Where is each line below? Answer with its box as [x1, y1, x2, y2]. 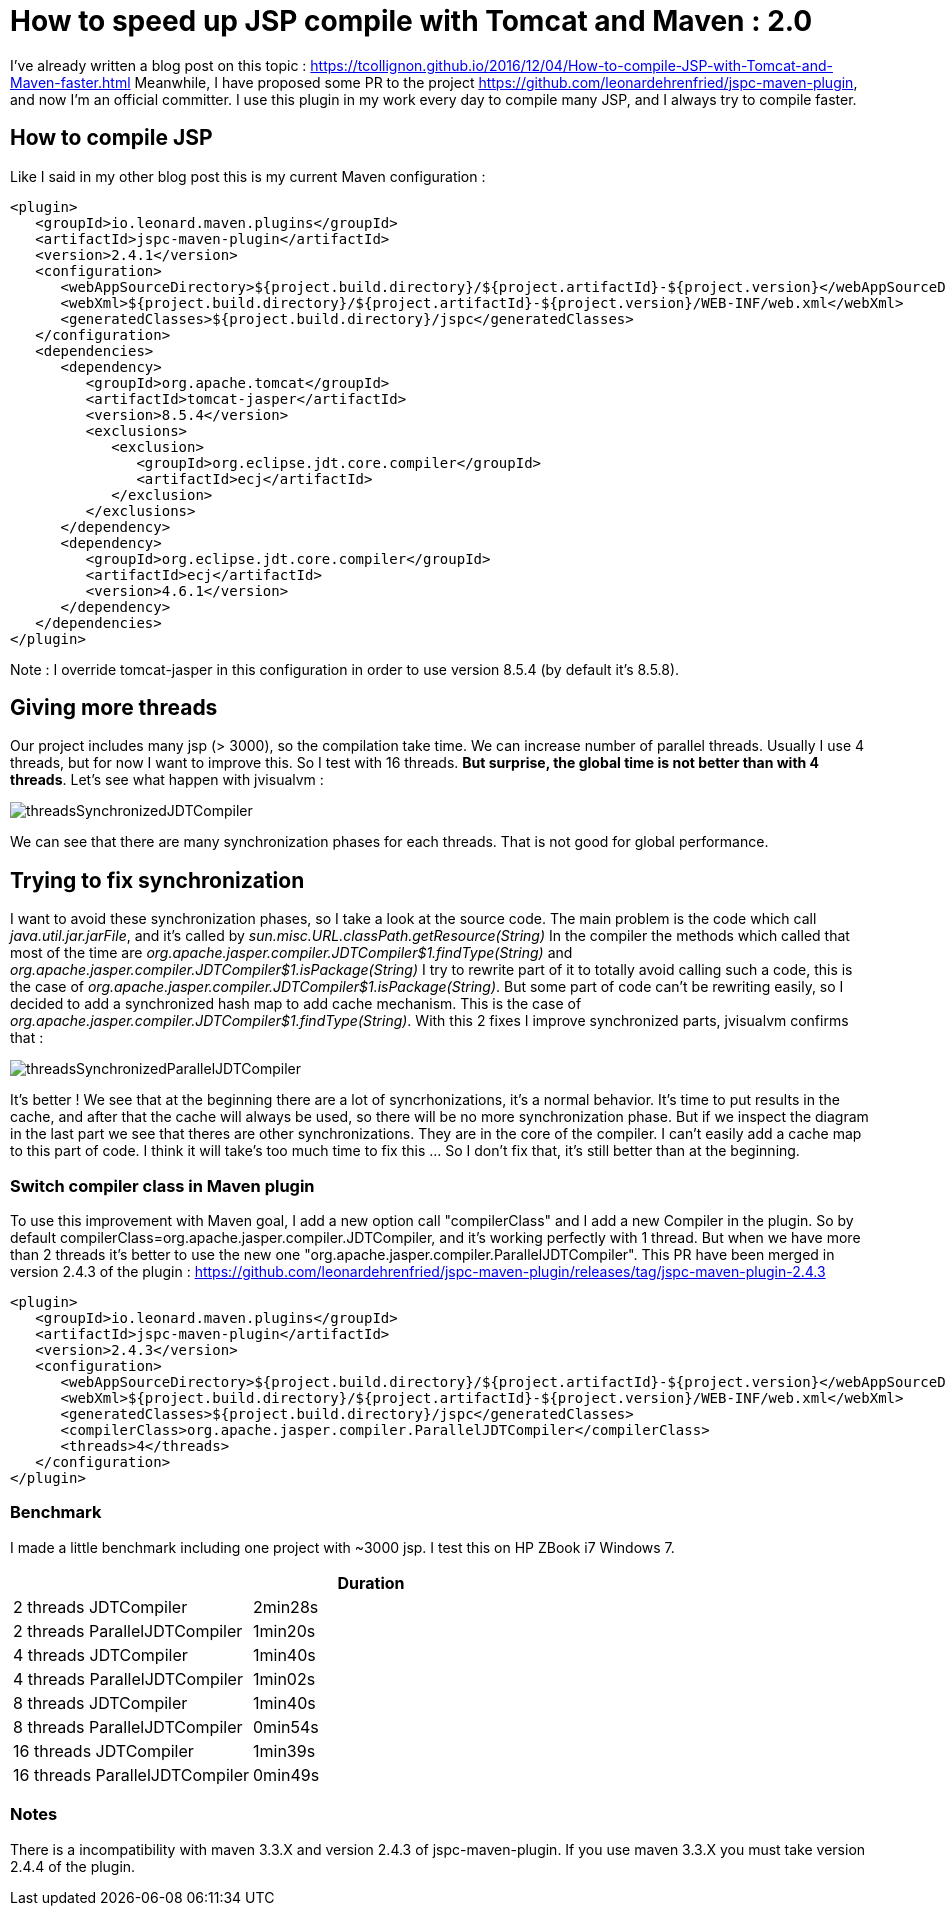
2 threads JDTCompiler [13, 1596, 188, 1617]
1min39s [253, 1740, 316, 1761]
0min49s [253, 1764, 320, 1785]
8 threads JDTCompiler [13, 1692, 188, 1713]
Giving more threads [10, 695, 218, 721]
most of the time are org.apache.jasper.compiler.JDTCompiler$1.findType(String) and [10, 944, 573, 962]
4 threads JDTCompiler [13, 1644, 188, 1665]
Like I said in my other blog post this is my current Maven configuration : [10, 167, 486, 185]
